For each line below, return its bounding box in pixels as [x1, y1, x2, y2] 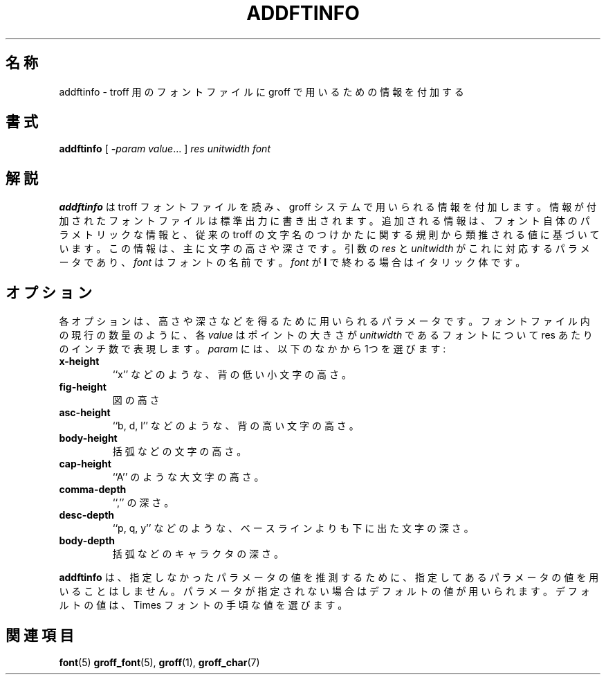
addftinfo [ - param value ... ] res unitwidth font [59, 143, 270, 155]
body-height [59, 432, 118, 445]
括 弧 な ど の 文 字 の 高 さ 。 [112, 445, 247, 458]
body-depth [59, 535, 116, 547]
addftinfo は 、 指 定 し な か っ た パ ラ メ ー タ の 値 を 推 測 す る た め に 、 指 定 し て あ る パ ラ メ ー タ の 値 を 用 [59, 571, 599, 584]
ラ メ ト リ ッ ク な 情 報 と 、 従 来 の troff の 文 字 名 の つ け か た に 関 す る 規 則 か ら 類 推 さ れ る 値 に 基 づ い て [59, 229, 600, 241]
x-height [59, 355, 100, 368]
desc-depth [59, 509, 115, 521]
